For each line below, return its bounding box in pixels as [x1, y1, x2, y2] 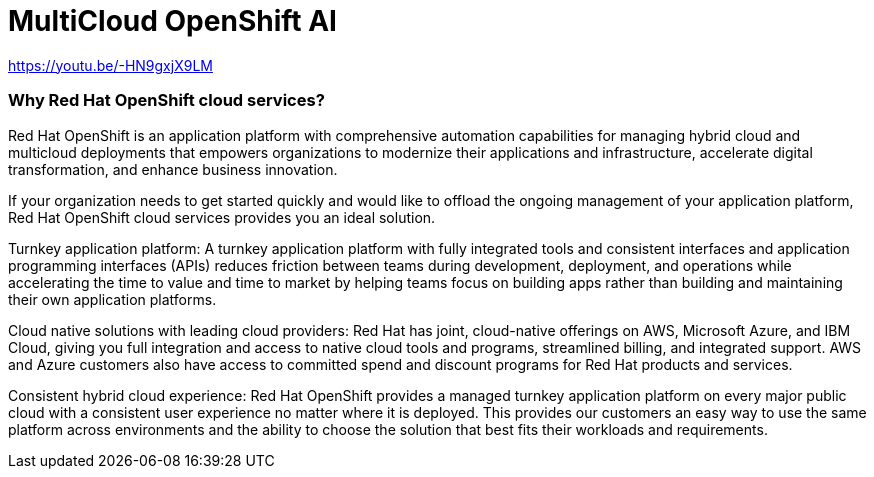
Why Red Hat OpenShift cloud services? [8, 90, 325, 111]
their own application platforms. [8, 290, 217, 308]
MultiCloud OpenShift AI [8, 4, 337, 38]
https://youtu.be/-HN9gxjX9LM [8, 56, 213, 74]
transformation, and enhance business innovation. [8, 160, 338, 178]
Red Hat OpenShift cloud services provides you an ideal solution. [8, 208, 436, 226]
